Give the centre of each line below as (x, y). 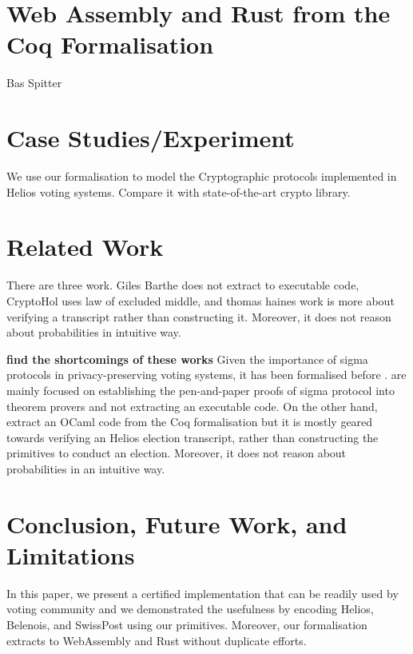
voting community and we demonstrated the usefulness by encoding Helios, (190, 609)
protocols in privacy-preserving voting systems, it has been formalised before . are (206, 375)
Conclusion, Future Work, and (177, 523)
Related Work (85, 247)
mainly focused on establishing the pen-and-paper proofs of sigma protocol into (201, 390)
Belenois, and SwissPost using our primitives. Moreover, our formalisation (187, 624)
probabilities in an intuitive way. (86, 468)
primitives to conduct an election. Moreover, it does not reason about (177, 453)
